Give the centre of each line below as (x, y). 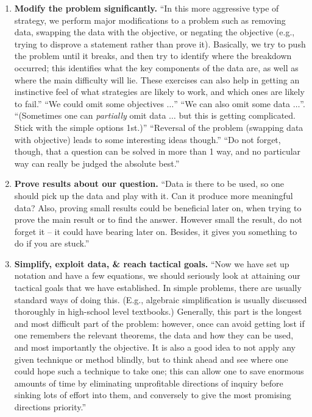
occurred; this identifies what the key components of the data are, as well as (156, 67)
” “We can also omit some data (232, 103)
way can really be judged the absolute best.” (97, 163)
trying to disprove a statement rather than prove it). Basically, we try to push (160, 44)
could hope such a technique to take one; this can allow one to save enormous (159, 371)
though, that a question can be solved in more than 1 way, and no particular (158, 151)
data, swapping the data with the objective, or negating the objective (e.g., (154, 32)
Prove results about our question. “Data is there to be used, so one (149, 184)
